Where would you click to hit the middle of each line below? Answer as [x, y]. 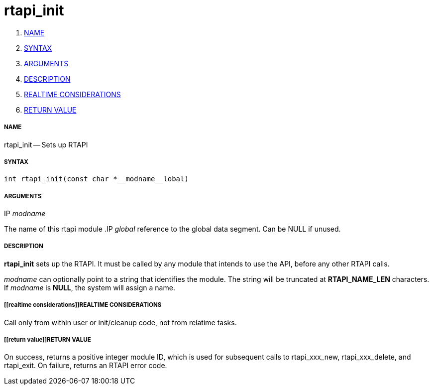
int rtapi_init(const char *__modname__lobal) [96, 179]
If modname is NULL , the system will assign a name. [90, 287]
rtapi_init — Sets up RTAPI [46, 144]
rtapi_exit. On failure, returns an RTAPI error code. [86, 366]
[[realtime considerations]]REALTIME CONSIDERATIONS [83, 305]
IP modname [25, 214]
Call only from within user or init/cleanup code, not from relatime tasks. [120, 322]
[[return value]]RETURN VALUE [48, 340]
